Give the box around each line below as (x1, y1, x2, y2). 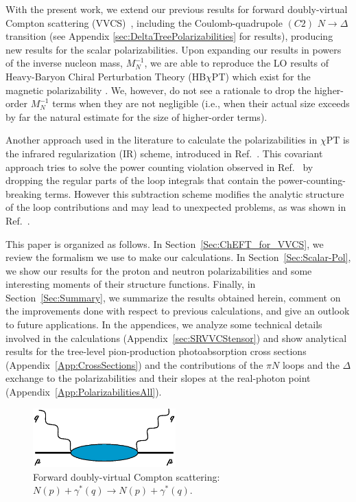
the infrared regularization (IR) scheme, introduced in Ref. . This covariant (5, 146, 323, 160)
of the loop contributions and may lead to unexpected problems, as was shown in (5, 200, 346, 214)
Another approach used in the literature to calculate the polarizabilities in (5, 133, 318, 147)
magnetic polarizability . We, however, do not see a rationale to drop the (5, 82, 311, 97)
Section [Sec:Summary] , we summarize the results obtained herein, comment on (5, 290, 341, 304)
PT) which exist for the (211, 69, 311, 83)
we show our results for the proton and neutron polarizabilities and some (5, 263, 312, 277)
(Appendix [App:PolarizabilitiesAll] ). (5, 385, 162, 399)
